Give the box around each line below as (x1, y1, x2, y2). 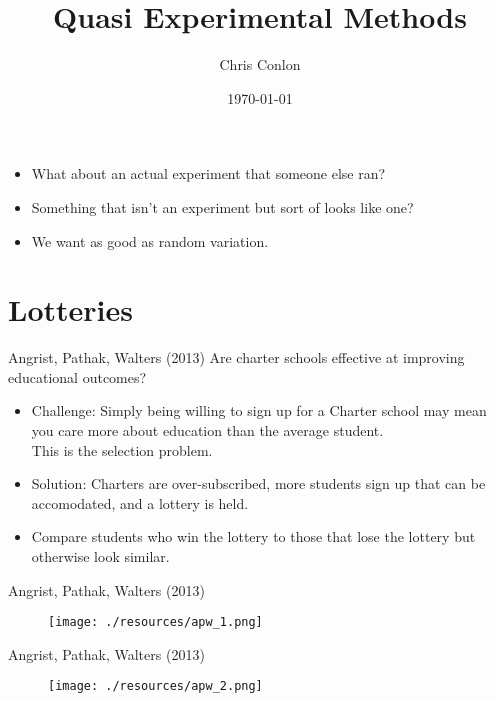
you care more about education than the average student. (31, 420, 384, 440)
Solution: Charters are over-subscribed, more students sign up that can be (31, 473, 486, 494)
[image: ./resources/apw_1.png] (48, 615, 263, 630)
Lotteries (8, 289, 133, 330)
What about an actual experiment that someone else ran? (31, 163, 386, 184)
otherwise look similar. (31, 545, 170, 566)
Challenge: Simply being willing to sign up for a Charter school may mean (31, 400, 487, 421)
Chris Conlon (219, 54, 301, 75)
